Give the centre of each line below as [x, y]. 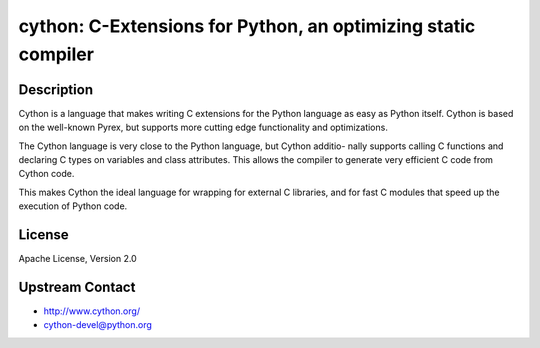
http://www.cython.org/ [91, 311]
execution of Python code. [73, 206]
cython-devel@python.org [97, 325]
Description [56, 89]
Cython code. [46, 174]
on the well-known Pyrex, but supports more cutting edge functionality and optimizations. [203, 127]
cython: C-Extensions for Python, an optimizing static [247, 26]
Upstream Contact [77, 286]
